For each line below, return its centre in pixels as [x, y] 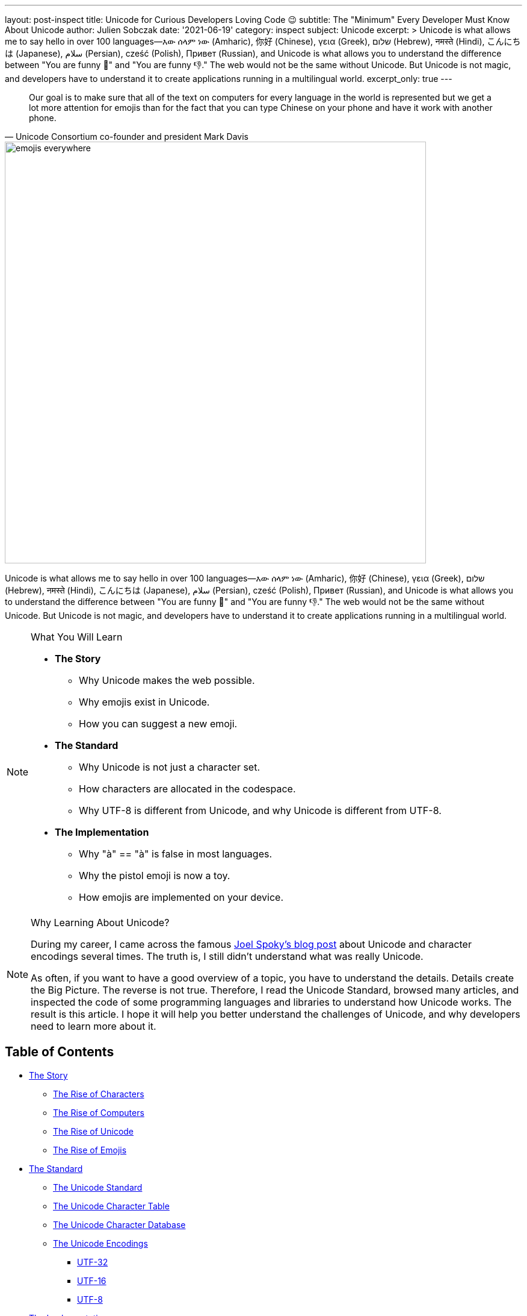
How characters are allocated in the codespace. [187, 789]
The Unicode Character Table [111, 1206]
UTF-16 [92, 1280]
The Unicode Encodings [100, 1243]
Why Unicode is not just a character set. [170, 767]
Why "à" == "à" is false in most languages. [176, 854]
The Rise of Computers [99, 1112]
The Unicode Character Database [119, 1224]
